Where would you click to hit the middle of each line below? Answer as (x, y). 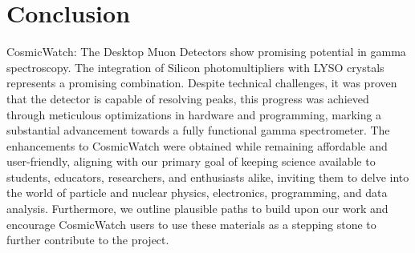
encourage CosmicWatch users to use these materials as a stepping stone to (191, 224)
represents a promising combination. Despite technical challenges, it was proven (202, 83)
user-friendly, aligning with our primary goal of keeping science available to (191, 161)
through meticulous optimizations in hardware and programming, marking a (194, 114)
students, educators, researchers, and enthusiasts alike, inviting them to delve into (208, 177)
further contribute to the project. (88, 240)
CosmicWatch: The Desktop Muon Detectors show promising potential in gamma (206, 52)
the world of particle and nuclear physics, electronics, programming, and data (197, 193)
